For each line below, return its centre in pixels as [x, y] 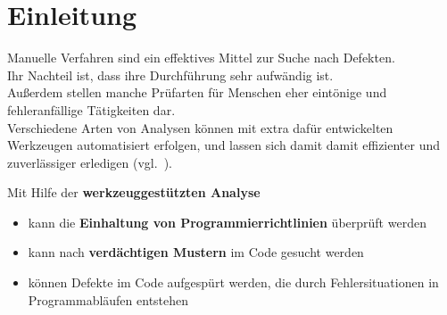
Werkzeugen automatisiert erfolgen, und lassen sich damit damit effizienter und [224, 145]
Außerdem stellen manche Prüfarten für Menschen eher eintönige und [197, 92]
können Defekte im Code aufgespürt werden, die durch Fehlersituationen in [233, 282]
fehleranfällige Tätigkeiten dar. [91, 109]
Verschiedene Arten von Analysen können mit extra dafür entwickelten [200, 127]
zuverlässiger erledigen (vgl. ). [90, 162]
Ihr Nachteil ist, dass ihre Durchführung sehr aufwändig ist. [170, 75]
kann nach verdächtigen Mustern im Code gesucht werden [196, 252]
